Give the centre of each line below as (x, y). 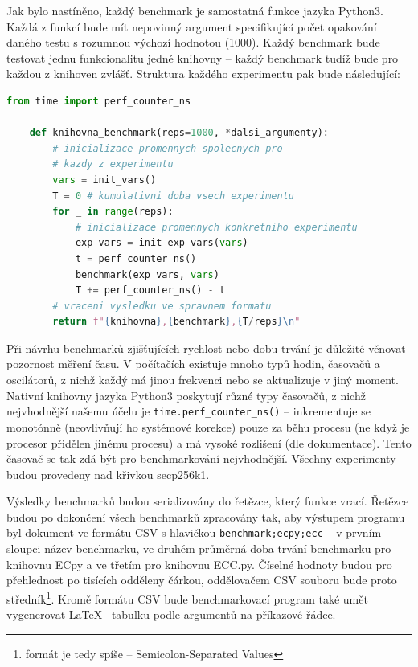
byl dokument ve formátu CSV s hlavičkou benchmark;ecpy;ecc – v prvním (194, 532)
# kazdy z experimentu (113, 164)
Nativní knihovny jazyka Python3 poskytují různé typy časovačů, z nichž (186, 395)
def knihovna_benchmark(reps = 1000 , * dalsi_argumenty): (179, 133)
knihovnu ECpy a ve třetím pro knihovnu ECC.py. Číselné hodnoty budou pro (199, 564)
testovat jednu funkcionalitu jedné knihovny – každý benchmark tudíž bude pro (203, 57)
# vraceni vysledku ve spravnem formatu (162, 306)
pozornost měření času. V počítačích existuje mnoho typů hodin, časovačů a (193, 364)
